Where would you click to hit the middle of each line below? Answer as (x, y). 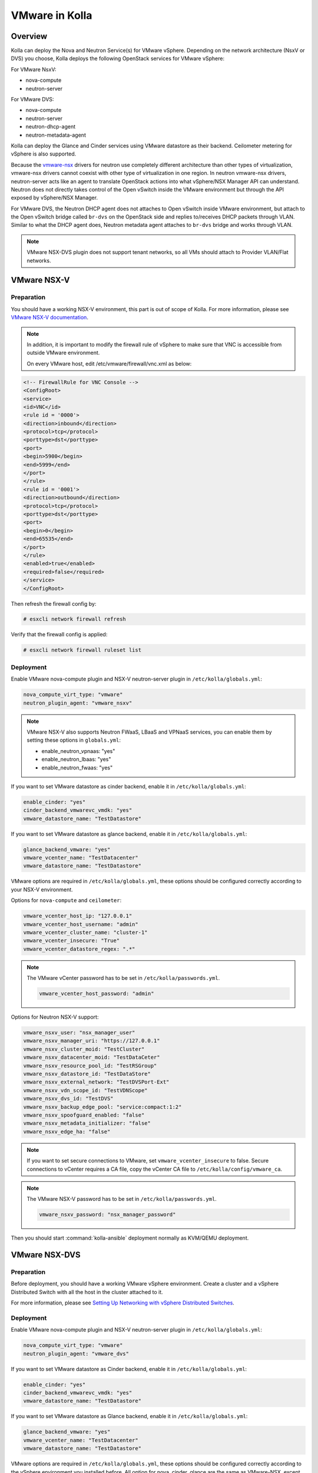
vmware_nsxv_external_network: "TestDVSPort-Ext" (96, 1082)
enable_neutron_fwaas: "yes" (77, 767)
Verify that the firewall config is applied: (59, 635)
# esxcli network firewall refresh (74, 619)
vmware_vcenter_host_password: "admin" (97, 994)
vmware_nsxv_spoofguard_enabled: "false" (84, 1115)
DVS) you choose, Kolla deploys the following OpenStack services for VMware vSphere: (118, 58)
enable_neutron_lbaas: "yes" (76, 759)
